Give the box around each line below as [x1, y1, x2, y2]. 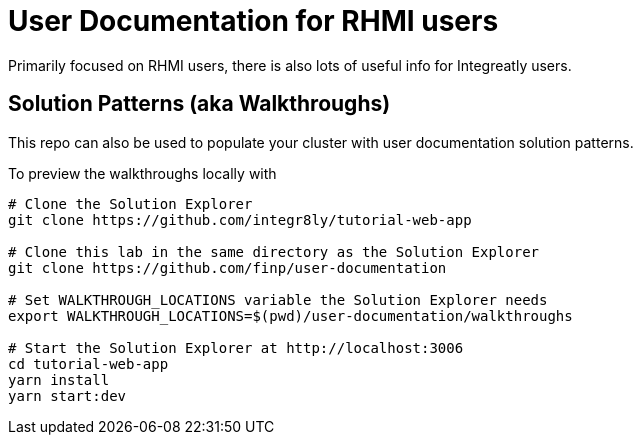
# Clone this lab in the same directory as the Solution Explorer [8, 243, 540, 260]
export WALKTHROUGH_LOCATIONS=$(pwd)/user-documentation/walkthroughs [8, 307, 573, 324]
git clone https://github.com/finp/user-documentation [8, 259, 447, 276]
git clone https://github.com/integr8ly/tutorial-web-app [8, 211, 472, 228]
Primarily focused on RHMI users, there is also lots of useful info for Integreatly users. [8, 56, 572, 74]
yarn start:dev [8, 387, 127, 404]
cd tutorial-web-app [8, 355, 169, 372]
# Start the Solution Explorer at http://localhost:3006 [8, 339, 464, 356]
